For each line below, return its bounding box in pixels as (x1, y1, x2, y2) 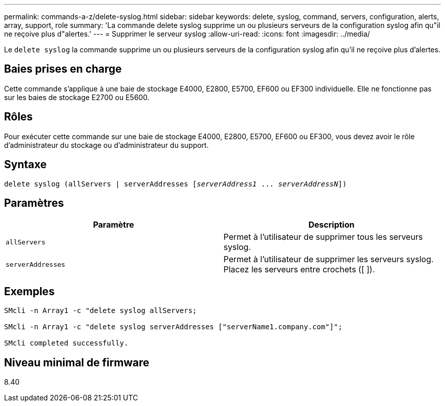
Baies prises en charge (4, 63, 122, 76)
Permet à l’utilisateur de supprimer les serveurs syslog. (224, 254, 434, 265)
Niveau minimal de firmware (4, 356, 149, 369)
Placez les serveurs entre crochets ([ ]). (224, 264, 375, 275)
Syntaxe (4, 158, 47, 171)
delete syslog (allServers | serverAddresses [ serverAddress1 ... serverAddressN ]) (4, 179, 347, 188)
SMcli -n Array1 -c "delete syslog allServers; (4, 306, 197, 315)
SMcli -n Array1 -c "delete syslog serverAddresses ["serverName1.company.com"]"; (4, 323, 342, 331)
